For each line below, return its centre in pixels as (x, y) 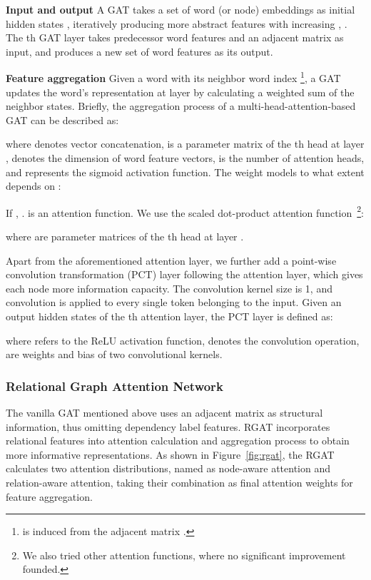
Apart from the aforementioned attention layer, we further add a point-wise (171, 260)
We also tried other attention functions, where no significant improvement (184, 555)
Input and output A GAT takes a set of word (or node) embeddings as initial (181, 9)
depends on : (34, 186)
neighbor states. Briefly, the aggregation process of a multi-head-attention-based (181, 106)
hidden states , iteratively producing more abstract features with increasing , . (177, 23)
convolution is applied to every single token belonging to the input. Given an (174, 302)
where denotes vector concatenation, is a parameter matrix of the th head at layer (185, 144)
